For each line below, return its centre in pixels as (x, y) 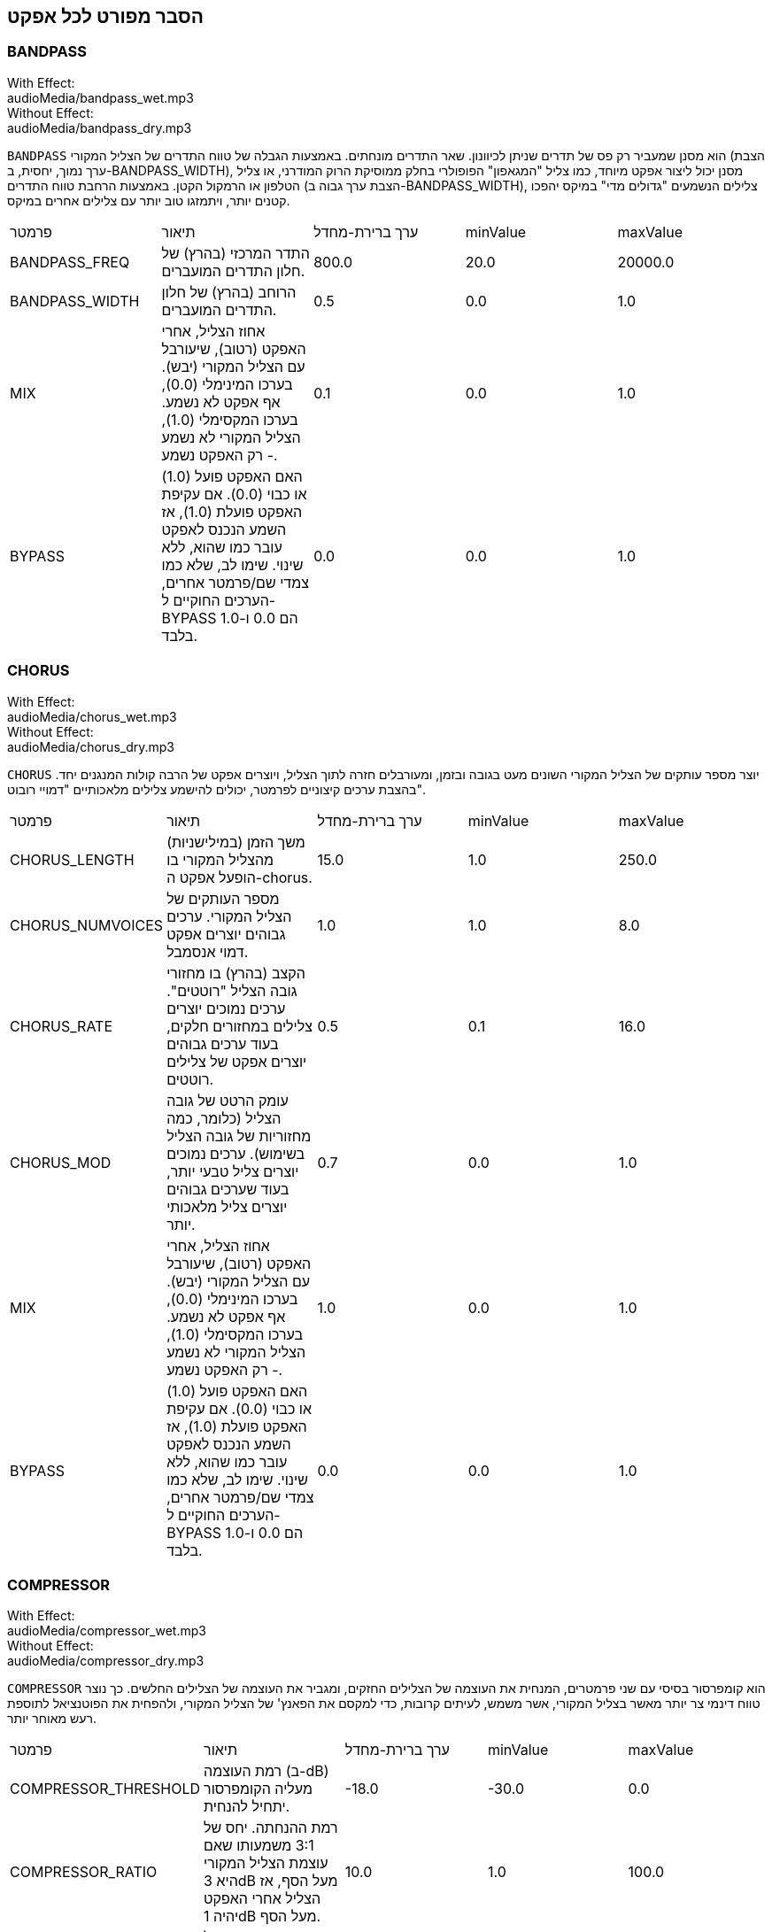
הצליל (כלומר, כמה (224, 1118)
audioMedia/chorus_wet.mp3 (92, 716)
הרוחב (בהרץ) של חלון (229, 292)
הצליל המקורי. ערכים (229, 916)
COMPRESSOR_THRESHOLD (105, 1789)
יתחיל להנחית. (247, 1807)
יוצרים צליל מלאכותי (227, 1206)
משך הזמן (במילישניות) (236, 842)
